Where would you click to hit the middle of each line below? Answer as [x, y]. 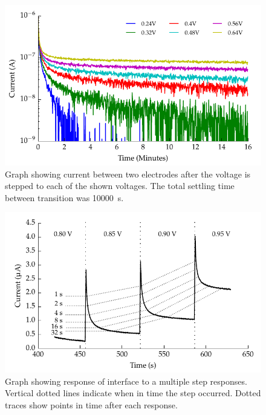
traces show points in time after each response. [91, 405]
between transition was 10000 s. [64, 197]
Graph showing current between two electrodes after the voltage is [128, 174]
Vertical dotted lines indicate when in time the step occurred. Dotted [133, 393]
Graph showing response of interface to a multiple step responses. [126, 381]
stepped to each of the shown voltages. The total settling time [120, 186]
